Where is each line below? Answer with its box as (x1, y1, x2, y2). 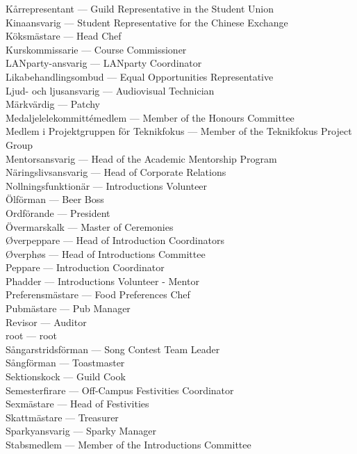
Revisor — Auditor (6, 314, 87, 329)
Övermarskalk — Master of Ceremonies (6, 219, 174, 234)
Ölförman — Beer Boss (6, 192, 104, 206)
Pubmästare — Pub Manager (6, 301, 131, 316)
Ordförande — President (6, 205, 110, 220)
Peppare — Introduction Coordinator (6, 260, 165, 275)
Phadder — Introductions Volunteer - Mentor (6, 273, 199, 288)
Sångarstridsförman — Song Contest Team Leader (6, 341, 220, 356)
